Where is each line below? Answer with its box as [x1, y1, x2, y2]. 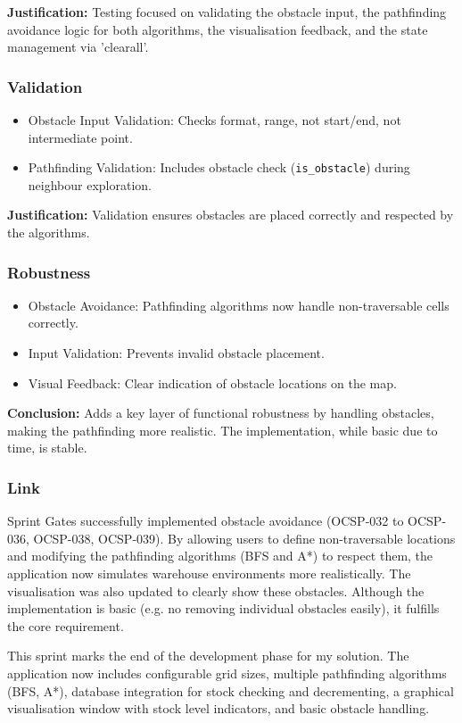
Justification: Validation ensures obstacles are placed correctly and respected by [7, 205, 454, 224]
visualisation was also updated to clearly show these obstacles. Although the [7, 581, 425, 600]
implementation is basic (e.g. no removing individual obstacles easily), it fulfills [7, 599, 440, 618]
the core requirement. [7, 616, 124, 635]
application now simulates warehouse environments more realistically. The [7, 564, 411, 582]
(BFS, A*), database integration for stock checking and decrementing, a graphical [7, 681, 454, 700]
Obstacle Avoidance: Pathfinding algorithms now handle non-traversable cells [28, 295, 450, 314]
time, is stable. [7, 438, 87, 457]
